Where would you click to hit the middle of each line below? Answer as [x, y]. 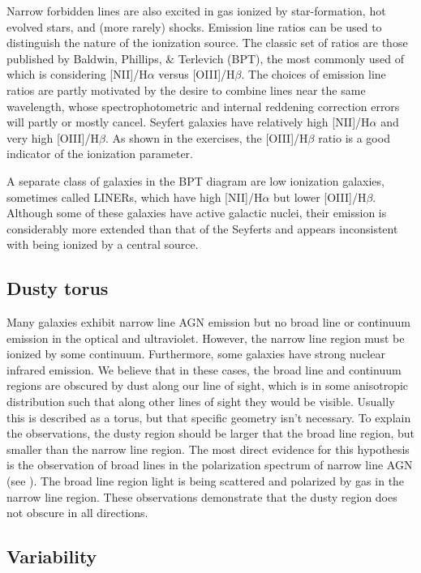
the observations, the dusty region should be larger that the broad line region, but [211, 433]
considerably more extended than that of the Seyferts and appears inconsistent [202, 228]
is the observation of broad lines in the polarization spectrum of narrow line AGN [210, 465]
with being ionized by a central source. [103, 244]
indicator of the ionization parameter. [100, 154]
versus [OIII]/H [197, 74]
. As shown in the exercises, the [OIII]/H [206, 137]
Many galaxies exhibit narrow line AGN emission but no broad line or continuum [208, 322]
